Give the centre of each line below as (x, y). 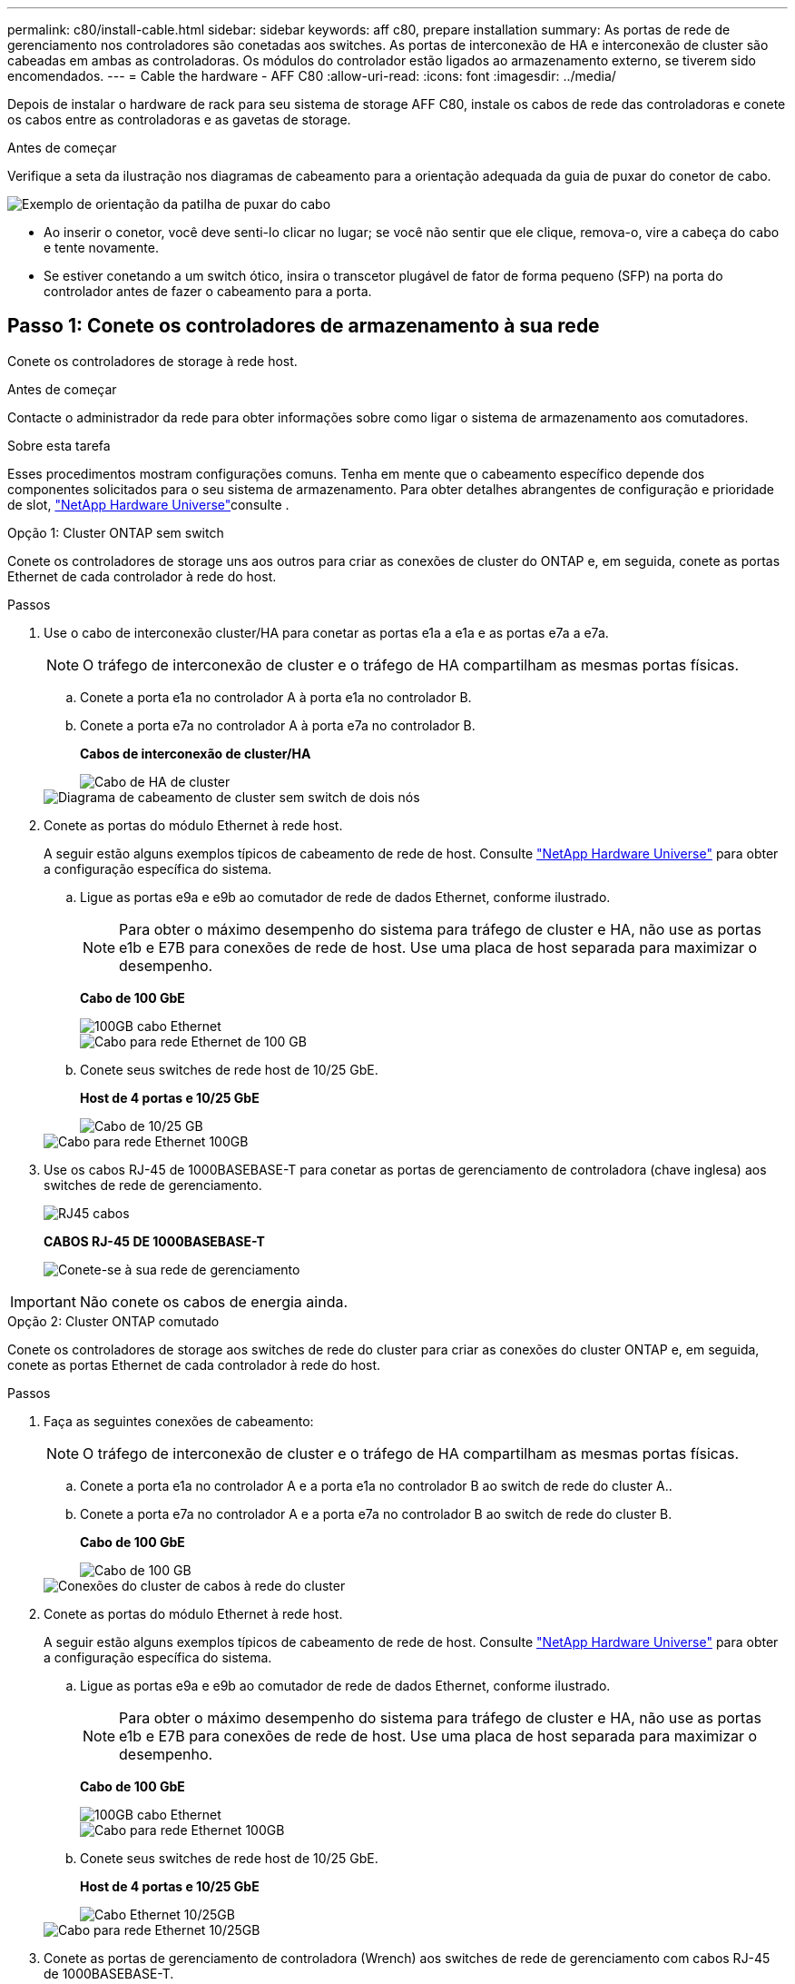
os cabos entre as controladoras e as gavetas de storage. (179, 119)
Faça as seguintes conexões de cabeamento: (179, 1421)
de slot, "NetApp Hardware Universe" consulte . (148, 504)
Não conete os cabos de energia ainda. (214, 1301)
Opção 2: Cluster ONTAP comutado (113, 1321)
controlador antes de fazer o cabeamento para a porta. (208, 291)
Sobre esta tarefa (59, 445)
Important (43, 1301)
